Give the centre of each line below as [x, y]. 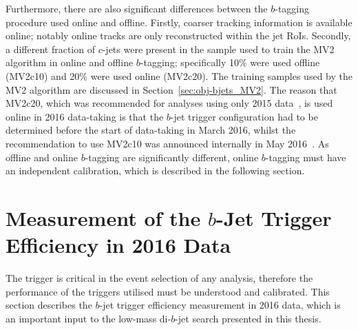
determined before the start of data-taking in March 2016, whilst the [151, 130]
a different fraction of [50, 49]
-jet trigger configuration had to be [244, 116]
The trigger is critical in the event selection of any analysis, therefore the [159, 278]
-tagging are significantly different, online [172, 157]
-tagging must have [306, 157]
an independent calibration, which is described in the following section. [155, 171]
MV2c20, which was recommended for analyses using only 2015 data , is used [169, 103]
